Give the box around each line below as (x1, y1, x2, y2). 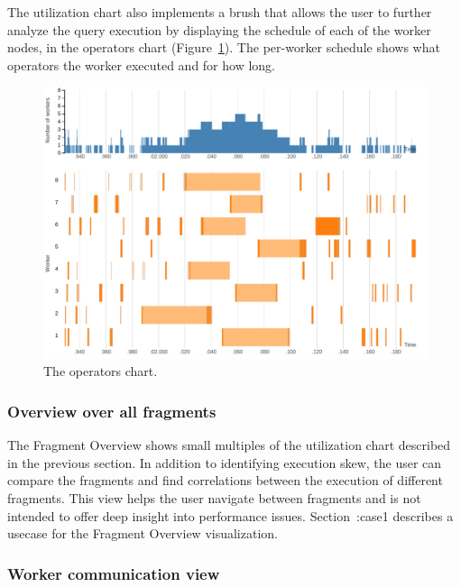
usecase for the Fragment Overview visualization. (7, 524, 278, 543)
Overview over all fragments (7, 399, 217, 422)
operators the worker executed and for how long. (7, 55, 275, 74)
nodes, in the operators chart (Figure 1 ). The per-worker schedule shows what (7, 38, 440, 57)
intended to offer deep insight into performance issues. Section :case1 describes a (7, 506, 454, 525)
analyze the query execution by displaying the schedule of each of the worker (7, 20, 431, 39)
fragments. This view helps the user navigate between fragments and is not (7, 489, 421, 507)
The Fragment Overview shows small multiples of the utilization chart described (7, 436, 451, 454)
